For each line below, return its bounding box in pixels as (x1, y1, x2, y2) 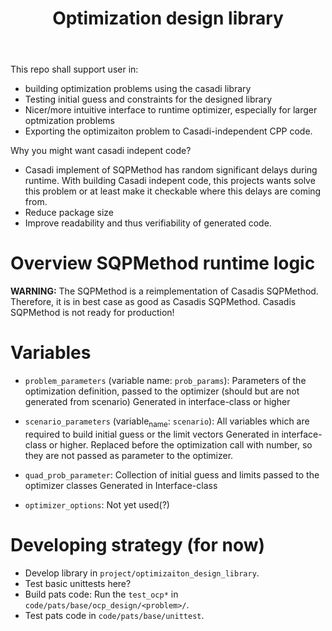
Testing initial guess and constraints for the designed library (24, 93, 273, 106)
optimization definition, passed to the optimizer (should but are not (24, 385, 300, 397)
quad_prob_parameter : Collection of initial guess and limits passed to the (24, 468, 320, 481)
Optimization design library (52, 7, 284, 30)
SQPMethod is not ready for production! (10, 307, 175, 319)
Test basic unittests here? (24, 577, 132, 589)
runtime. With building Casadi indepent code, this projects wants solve (24, 175, 316, 187)
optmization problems (24, 115, 115, 127)
